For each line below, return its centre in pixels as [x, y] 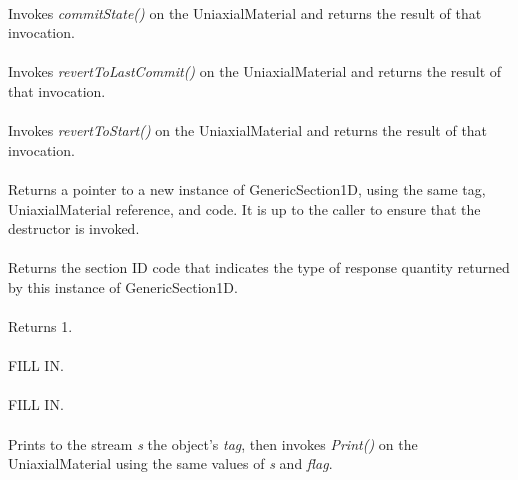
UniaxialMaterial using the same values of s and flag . [170, 463]
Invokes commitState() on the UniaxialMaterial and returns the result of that [245, 12]
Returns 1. [40, 326]
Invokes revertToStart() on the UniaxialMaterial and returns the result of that [248, 130]
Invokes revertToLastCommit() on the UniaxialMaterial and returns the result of [255, 71]
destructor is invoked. [74, 228]
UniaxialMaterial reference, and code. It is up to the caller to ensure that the [244, 208]
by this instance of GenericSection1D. [123, 286]
